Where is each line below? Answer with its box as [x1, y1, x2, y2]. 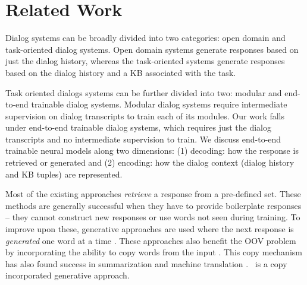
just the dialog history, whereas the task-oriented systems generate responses [5, 55, 285, 67]
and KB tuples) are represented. [5, 167, 123, 180]
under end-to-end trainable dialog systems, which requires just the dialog [5, 121, 272, 134]
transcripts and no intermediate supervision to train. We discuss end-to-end [5, 132, 281, 145]
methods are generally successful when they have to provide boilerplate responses [5, 199, 302, 211]
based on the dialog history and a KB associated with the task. [5, 66, 236, 78]
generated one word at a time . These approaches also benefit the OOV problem [5, 234, 296, 246]
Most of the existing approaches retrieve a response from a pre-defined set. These [5, 188, 301, 200]
